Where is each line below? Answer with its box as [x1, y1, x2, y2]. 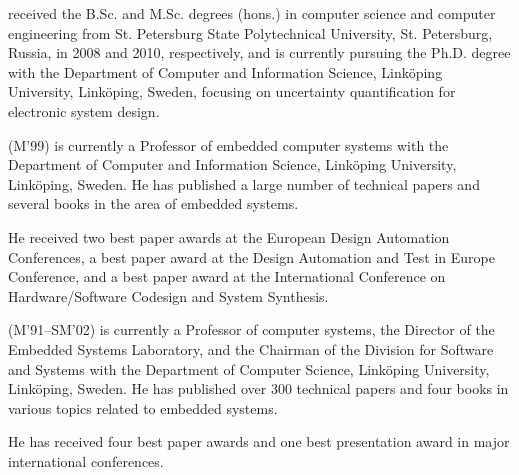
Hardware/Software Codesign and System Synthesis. [8, 285, 329, 306]
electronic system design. [8, 100, 160, 121]
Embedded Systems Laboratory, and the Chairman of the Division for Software [8, 338, 494, 359]
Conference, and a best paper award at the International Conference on [8, 266, 446, 287]
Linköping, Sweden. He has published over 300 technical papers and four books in [8, 378, 509, 399]
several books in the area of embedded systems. [8, 193, 299, 214]
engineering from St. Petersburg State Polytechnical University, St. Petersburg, [8, 22, 493, 43]
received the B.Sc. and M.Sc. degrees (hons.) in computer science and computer [8, 3, 496, 23]
